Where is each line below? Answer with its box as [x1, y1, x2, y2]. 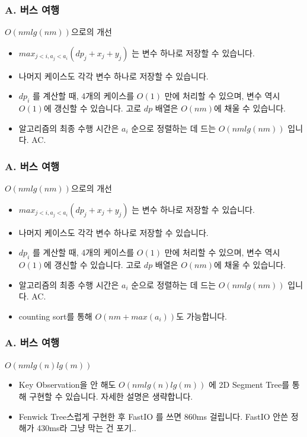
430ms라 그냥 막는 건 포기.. [37, 422, 136, 434]
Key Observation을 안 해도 [18, 378, 116, 391]
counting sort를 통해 [18, 310, 92, 322]
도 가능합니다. [176, 310, 227, 322]
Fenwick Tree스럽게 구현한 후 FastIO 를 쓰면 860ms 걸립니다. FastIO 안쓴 [18, 410, 289, 422]
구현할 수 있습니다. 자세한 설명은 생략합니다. [29, 390, 193, 402]
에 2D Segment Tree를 [209, 378, 290, 391]
